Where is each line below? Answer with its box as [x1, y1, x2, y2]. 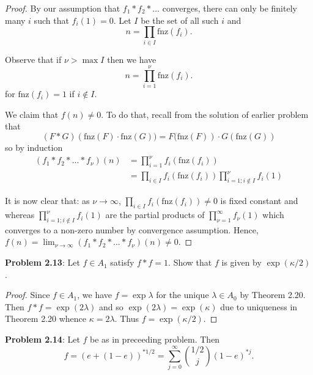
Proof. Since [5, 288, 50, 301]
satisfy [110, 256, 134, 269]
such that [34, 13, 69, 26]
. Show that [168, 256, 212, 269]
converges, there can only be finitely [162, 2, 297, 14]
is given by [221, 256, 262, 269]
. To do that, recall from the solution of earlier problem [101, 107, 309, 120]
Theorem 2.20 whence [5, 312, 87, 325]
